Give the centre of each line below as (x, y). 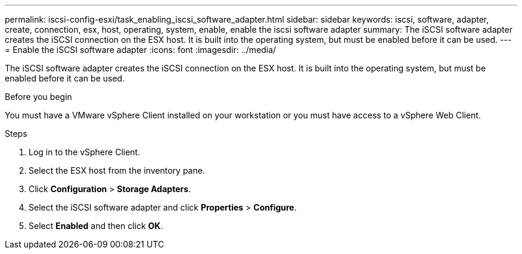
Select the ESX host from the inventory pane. (117, 170)
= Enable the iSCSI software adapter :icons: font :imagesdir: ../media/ (141, 50)
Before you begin (38, 97)
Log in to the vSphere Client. (85, 152)
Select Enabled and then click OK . (96, 226)
